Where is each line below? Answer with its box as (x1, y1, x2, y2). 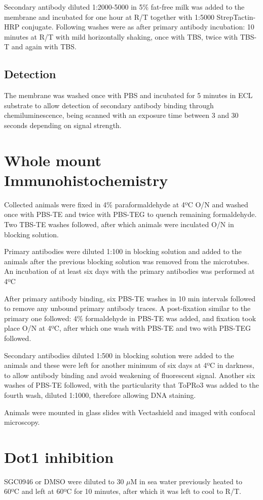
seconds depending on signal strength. (4, 119, 122, 130)
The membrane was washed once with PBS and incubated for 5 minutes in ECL (4, 90, 253, 101)
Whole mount (4, 149, 102, 170)
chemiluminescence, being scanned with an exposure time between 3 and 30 (4, 110, 239, 120)
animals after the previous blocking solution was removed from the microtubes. (4, 256, 249, 266)
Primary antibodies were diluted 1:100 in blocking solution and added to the (4, 246, 242, 257)
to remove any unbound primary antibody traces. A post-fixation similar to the (4, 303, 251, 314)
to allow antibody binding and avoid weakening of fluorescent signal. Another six (4, 369, 255, 380)
